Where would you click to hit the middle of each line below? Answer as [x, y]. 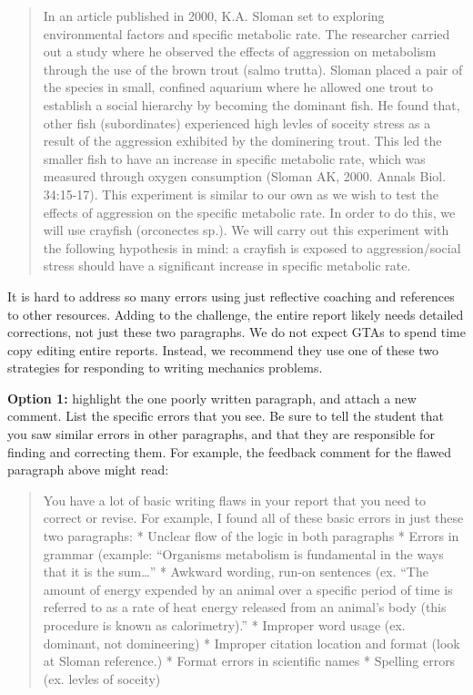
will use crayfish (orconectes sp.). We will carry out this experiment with [246, 230]
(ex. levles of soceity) [102, 678]
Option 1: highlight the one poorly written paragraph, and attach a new [212, 398]
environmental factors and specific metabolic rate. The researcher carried [247, 33]
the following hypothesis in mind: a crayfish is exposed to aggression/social [252, 247]
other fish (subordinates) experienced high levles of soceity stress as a [237, 123]
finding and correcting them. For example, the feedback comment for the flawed [230, 451]
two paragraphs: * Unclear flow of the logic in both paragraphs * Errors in [251, 536]
